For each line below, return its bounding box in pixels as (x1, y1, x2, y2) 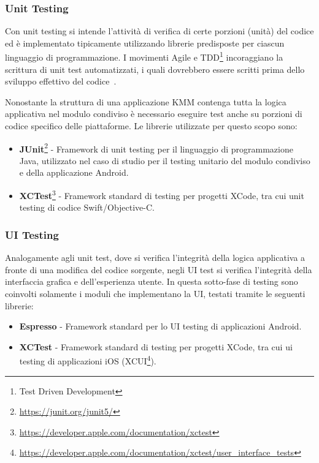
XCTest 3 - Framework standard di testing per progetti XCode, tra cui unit (19, 187, 304, 201)
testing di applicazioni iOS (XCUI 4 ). (19, 353, 156, 367)
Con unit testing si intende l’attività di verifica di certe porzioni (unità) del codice (5, 24, 314, 37)
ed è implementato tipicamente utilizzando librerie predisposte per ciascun (5, 36, 285, 49)
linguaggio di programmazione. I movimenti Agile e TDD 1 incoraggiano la (5, 49, 283, 64)
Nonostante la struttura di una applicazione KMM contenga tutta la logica (5, 95, 286, 108)
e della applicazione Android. (19, 166, 129, 179)
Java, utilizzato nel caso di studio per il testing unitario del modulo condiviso (19, 154, 310, 167)
